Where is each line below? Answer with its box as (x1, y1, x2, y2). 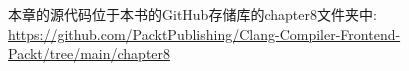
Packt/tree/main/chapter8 (8, 43, 171, 64)
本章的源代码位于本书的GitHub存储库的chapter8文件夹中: (8, 4, 377, 24)
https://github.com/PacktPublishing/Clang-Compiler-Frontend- (8, 23, 401, 44)
